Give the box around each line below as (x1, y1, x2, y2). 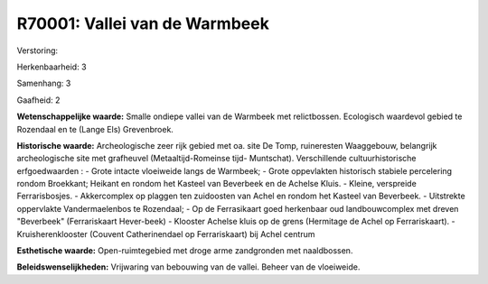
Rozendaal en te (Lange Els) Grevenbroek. (16, 124, 174, 134)
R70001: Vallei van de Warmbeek (16, 14, 270, 33)
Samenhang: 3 (16, 78, 71, 89)
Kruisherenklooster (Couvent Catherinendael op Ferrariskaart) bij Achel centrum (16, 228, 315, 239)
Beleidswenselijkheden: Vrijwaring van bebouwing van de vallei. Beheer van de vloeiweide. (16, 261, 361, 272)
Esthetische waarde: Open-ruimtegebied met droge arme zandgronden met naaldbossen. (16, 245, 353, 256)
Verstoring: (16, 45, 59, 56)
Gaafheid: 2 (16, 95, 61, 105)
